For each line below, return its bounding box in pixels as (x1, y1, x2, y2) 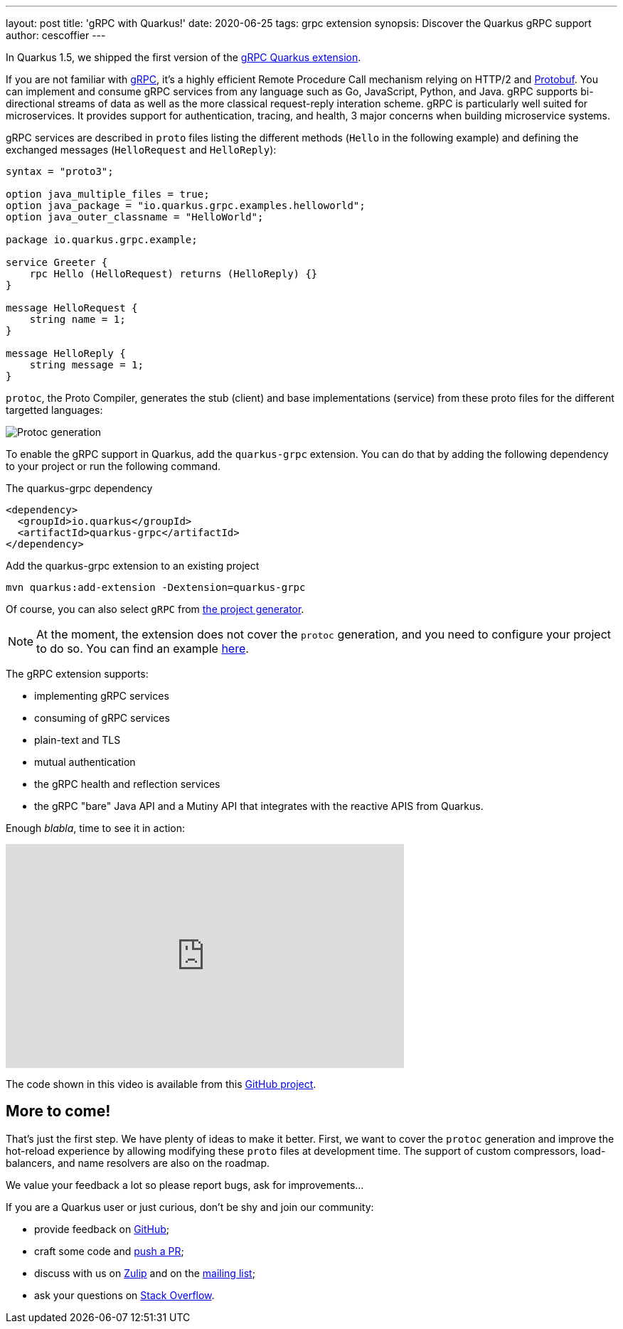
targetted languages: (6, 404, 103, 416)
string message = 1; (29, 359, 144, 370)
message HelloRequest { (6, 302, 138, 314)
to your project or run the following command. (6, 460, 221, 472)
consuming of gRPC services (34, 712, 170, 724)
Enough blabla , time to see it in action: (6, 822, 186, 834)
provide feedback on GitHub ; (34, 1222, 170, 1235)
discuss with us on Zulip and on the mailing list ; (34, 1266, 255, 1279)
